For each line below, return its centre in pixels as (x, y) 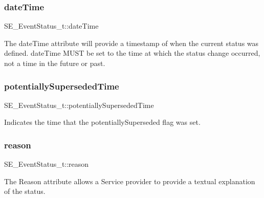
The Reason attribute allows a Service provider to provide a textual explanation (130, 181)
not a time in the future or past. (55, 63)
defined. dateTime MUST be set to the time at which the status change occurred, (132, 53)
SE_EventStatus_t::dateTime (51, 26)
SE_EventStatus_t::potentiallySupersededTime (79, 105)
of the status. (25, 191)
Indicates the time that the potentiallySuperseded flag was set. (102, 122)
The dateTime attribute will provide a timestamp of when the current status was (131, 43)
